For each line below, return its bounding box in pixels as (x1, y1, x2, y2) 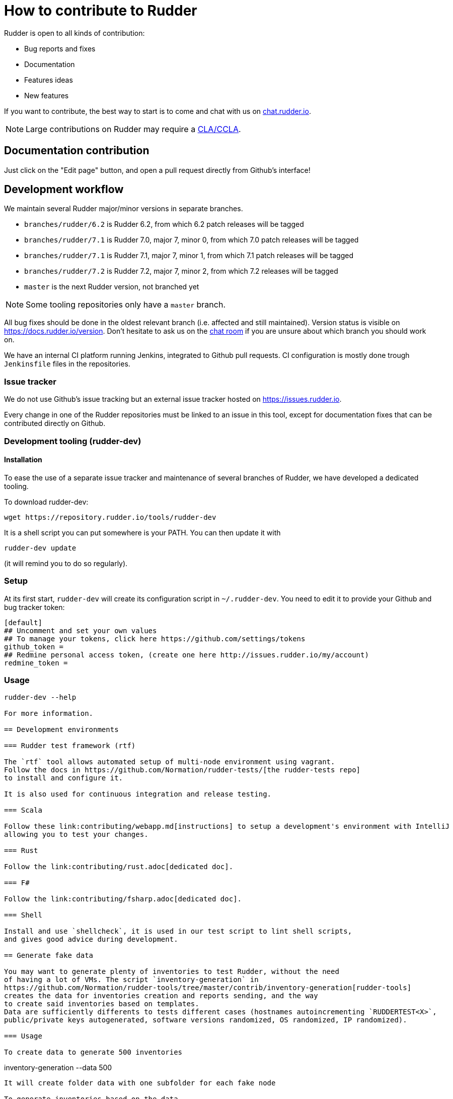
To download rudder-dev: (4, 497, 89, 506)
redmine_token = (4, 658, 68, 667)
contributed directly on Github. (4, 419, 106, 428)
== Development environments (4, 725, 119, 734)
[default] (4, 618, 42, 627)
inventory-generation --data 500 (4, 1063, 112, 1072)
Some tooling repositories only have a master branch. (26, 299, 225, 310)
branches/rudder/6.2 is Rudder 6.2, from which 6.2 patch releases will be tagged (24, 220, 304, 229)
